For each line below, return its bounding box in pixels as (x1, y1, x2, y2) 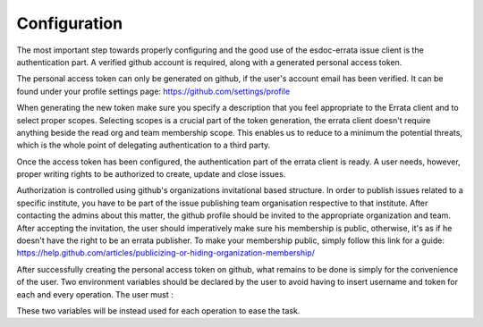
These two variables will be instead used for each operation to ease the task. (16, 305, 301, 316)
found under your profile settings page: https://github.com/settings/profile (16, 86, 291, 96)
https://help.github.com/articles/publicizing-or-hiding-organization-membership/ (16, 247, 315, 258)
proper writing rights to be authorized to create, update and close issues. (16, 169, 286, 180)
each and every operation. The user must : (16, 289, 174, 299)
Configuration (16, 13, 123, 33)
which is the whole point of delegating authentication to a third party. (16, 139, 271, 151)
